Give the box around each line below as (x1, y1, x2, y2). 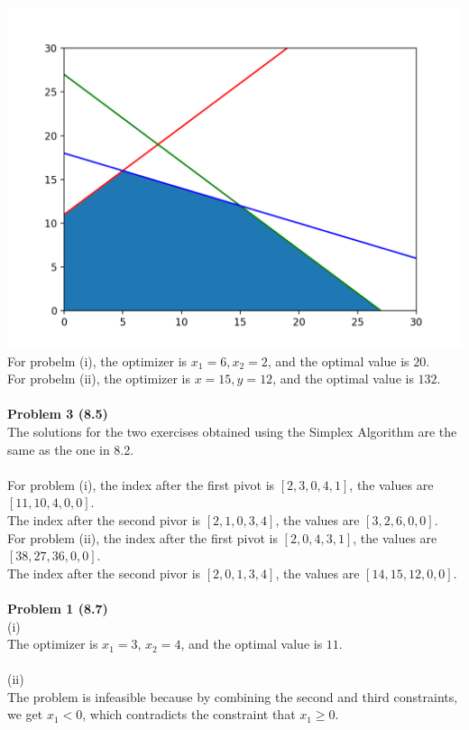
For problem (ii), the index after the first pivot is (7, 528, 278, 547)
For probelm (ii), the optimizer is (7, 369, 191, 388)
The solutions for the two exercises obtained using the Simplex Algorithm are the (7, 421, 457, 440)
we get (7, 705, 43, 724)
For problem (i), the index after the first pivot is (7, 475, 275, 494)
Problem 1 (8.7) (7, 598, 108, 617)
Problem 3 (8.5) (7, 404, 108, 423)
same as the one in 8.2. (7, 439, 134, 458)
